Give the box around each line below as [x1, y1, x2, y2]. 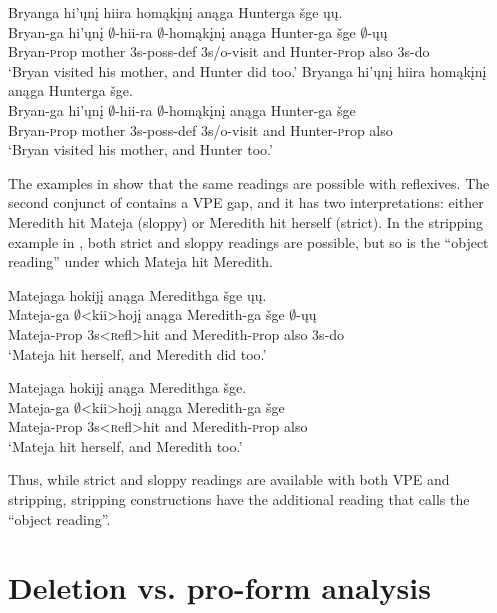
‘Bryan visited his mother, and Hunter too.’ [8, 139, 273, 160]
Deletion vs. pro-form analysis [8, 567, 431, 608]
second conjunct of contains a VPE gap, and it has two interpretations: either [8, 192, 484, 213]
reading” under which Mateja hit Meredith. [8, 251, 273, 272]
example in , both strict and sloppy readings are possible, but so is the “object [8, 231, 489, 252]
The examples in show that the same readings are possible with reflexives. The [8, 172, 490, 193]
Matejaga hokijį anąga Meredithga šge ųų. [8, 284, 267, 305]
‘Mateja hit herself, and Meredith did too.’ [8, 343, 267, 364]
